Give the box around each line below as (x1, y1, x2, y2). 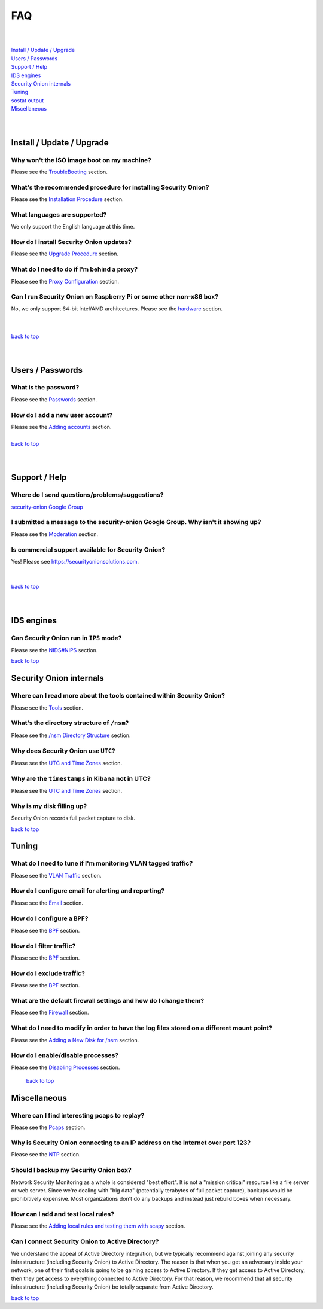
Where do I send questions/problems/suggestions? (11, 491, 164, 499)
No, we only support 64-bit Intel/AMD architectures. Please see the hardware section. (11, 305, 223, 312)
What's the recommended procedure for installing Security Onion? (11, 183, 209, 191)
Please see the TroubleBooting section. (11, 168, 108, 175)
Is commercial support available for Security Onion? (11, 545, 166, 553)
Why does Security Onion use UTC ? (11, 747, 116, 755)
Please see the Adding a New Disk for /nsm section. (11, 1036, 139, 1043)
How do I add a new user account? (11, 410, 113, 419)
